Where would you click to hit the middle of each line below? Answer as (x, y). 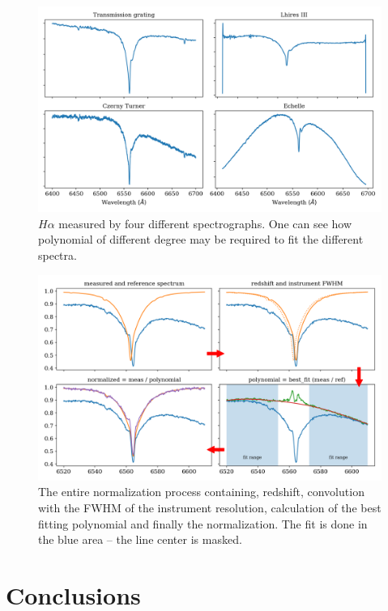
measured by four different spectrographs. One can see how (205, 223)
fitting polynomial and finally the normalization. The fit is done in (203, 523)
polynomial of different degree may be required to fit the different (201, 239)
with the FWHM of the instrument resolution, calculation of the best (210, 508)
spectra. (58, 255)
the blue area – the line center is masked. (140, 539)
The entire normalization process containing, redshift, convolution (201, 492)
